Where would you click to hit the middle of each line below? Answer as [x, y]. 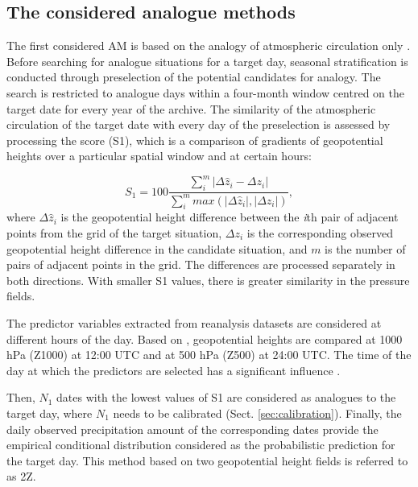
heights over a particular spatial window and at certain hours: [159, 156]
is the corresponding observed [320, 233]
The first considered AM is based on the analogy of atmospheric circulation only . [209, 45]
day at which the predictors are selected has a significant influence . [174, 370]
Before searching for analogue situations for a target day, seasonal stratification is [207, 61]
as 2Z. [21, 476]
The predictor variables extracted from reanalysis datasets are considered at [194, 322]
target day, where [50, 413]
